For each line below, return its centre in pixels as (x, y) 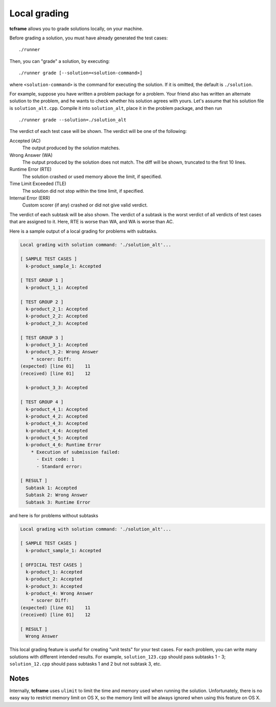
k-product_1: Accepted (54, 572)
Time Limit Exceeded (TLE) (38, 184)
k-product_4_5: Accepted (57, 438)
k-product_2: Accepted (54, 579)
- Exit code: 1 (55, 459)
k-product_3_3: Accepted (57, 388)
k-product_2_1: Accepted (57, 309)
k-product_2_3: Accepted (57, 323)
